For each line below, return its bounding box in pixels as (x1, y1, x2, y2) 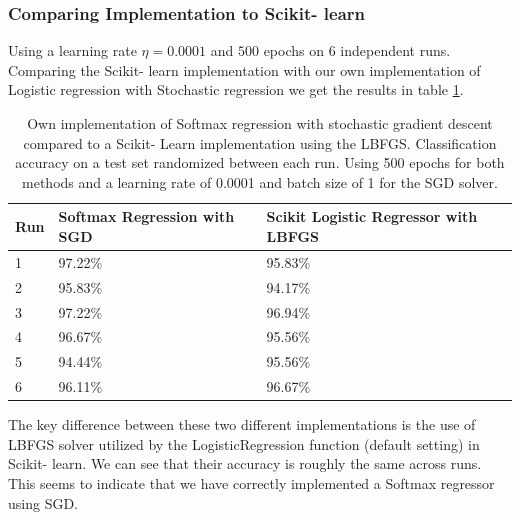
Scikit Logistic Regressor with (266, 206, 478, 227)
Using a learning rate (8, 40, 137, 61)
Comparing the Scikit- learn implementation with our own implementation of (8, 59, 481, 80)
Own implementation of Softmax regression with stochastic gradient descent (27, 113, 493, 133)
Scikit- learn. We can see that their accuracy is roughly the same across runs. (8, 453, 482, 474)
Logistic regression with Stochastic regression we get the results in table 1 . (8, 79, 464, 100)
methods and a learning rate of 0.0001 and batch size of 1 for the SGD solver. (22, 171, 498, 192)
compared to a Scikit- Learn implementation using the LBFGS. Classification (23, 132, 497, 153)
